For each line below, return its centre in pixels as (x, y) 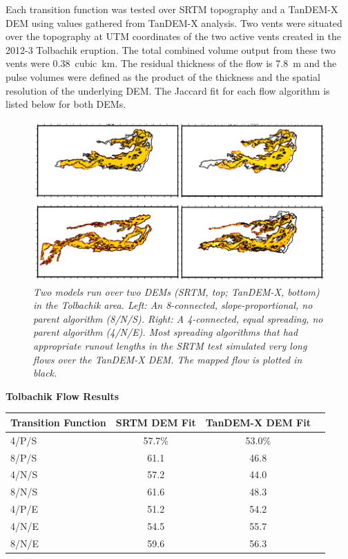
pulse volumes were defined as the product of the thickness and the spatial (163, 76)
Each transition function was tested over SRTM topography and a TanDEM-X (172, 9)
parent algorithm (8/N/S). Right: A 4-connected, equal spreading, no (178, 318)
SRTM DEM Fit (156, 422)
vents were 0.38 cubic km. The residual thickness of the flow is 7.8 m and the (171, 63)
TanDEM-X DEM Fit (258, 422)
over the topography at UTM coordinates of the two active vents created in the (173, 36)
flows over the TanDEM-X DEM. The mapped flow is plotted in (168, 359)
